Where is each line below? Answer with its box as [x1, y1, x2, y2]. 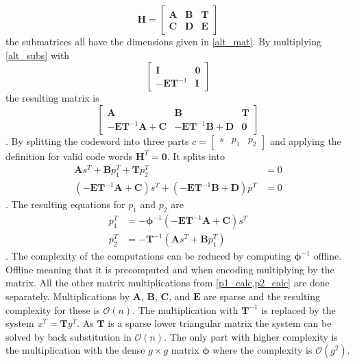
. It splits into [167, 148, 225, 163]
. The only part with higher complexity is [164, 329, 338, 343]
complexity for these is [5, 302, 100, 317]
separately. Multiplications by [5, 288, 130, 303]
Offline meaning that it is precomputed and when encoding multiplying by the [5, 262, 334, 276]
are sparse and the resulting [204, 288, 321, 303]
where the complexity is [212, 343, 313, 357]
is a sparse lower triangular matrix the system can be [108, 316, 332, 330]
